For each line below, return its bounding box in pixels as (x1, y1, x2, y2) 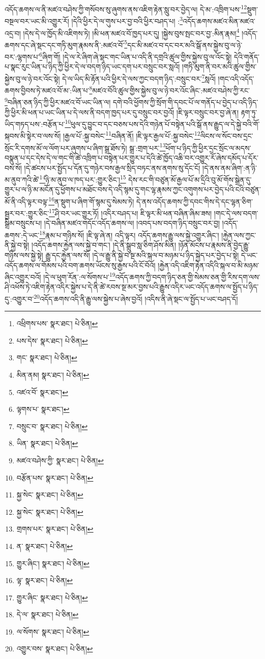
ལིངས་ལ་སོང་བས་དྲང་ (200, 130, 253, 141)
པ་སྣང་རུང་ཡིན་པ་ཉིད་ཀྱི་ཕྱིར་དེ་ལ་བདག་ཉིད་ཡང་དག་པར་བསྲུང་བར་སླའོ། (5, 61, 180, 72)
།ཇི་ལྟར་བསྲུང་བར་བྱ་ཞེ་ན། (176, 107, 239, 117)
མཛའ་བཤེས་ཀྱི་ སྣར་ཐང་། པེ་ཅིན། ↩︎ (16, 455, 104, 465)
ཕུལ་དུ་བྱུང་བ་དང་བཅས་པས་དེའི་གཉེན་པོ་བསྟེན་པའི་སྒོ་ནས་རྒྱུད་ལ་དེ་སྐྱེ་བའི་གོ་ (71, 118, 260, 129)
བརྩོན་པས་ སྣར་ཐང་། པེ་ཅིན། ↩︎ (16, 472, 94, 483)
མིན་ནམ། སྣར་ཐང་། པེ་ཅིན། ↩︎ (16, 369, 90, 380)
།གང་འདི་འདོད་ (218, 73, 254, 84)
